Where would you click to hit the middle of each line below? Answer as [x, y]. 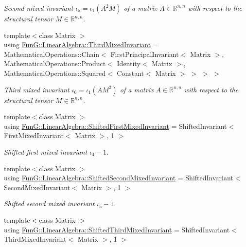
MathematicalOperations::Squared [55, 73]
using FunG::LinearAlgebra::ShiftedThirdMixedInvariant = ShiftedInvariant [117, 229]
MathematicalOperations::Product [55, 63]
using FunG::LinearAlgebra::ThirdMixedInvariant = [81, 44]
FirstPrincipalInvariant [145, 54]
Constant [131, 73]
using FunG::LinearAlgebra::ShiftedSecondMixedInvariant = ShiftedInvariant [119, 178]
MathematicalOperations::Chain [52, 54]
